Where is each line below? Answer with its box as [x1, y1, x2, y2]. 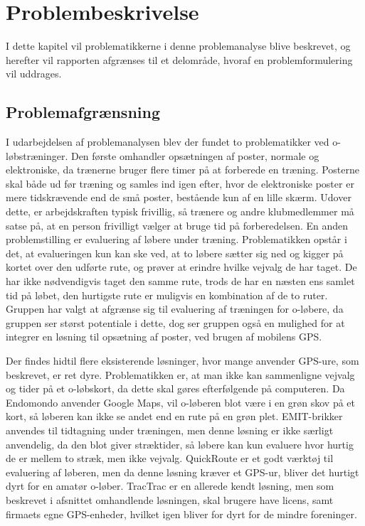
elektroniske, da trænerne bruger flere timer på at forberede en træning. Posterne [6, 162, 360, 177]
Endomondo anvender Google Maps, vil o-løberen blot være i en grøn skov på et [6, 394, 356, 409]
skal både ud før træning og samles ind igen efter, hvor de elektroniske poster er [6, 176, 354, 190]
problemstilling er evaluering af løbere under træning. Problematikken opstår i [6, 232, 347, 247]
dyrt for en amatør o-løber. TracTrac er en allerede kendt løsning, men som [6, 478, 334, 493]
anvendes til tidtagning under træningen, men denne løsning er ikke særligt [6, 422, 334, 437]
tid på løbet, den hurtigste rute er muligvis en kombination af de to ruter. [6, 287, 328, 302]
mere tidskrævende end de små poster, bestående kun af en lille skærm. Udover [6, 190, 351, 205]
